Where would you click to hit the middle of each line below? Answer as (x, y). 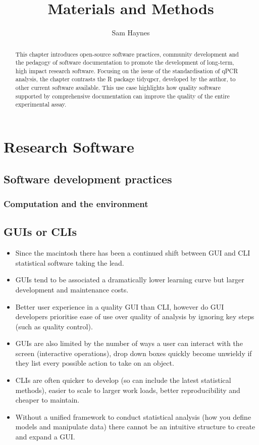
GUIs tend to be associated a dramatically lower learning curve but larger (130, 280)
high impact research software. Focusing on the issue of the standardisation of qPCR (127, 70)
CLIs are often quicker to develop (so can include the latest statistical (123, 380)
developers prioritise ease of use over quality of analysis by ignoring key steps (135, 316)
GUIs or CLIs (40, 232)
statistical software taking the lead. (70, 262)
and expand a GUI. (45, 437)
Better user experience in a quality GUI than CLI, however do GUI (120, 306)
